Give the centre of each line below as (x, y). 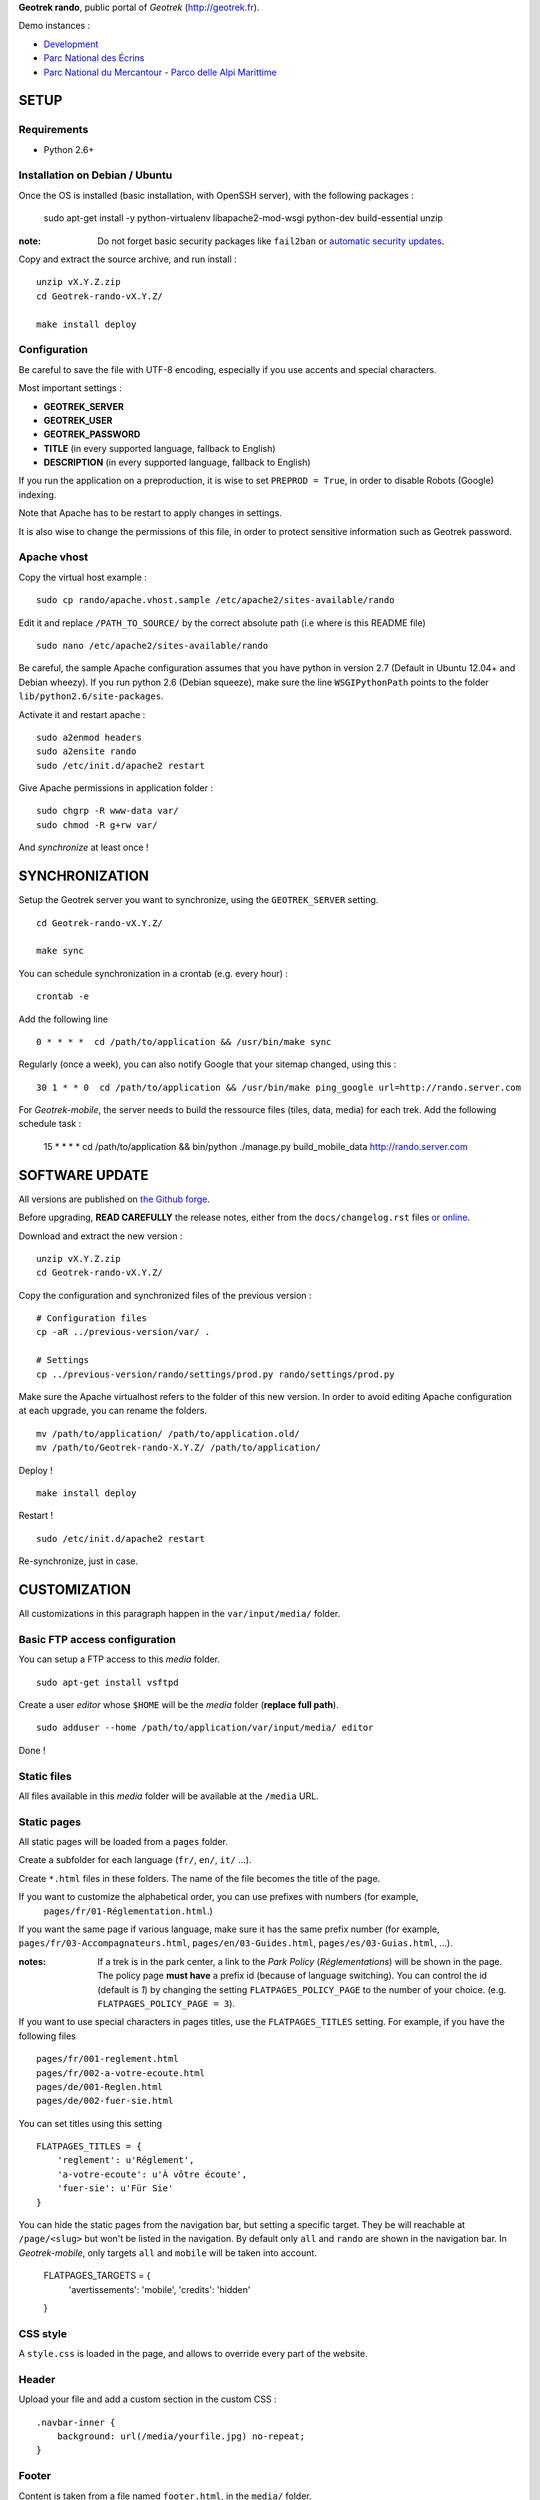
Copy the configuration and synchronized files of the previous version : (165, 1295)
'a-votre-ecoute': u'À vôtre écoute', (152, 2174)
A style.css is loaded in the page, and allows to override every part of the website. (193, 2354)
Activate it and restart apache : (82, 714)
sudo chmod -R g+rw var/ (97, 824)
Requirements (53, 130)
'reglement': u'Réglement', (125, 2160)
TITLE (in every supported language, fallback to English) (159, 448)
